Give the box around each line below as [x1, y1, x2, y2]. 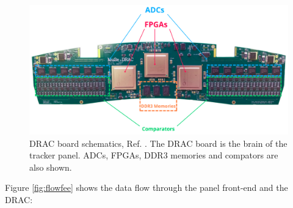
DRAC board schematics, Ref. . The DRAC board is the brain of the [29, 136, 288, 149]
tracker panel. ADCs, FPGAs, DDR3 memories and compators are [29, 149, 278, 162]
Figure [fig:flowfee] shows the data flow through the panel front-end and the [5, 181, 288, 194]
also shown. [29, 160, 72, 173]
